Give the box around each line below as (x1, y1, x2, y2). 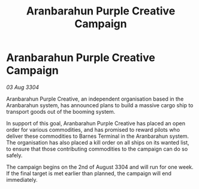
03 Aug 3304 (6, 83, 40, 91)
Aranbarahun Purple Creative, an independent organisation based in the (6, 95, 184, 102)
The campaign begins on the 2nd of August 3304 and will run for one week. (6, 163, 194, 170)
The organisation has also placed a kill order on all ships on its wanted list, (6, 138, 190, 146)
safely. (6, 152, 23, 159)
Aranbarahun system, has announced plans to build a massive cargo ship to (6, 101, 194, 109)
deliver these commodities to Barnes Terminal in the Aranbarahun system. (6, 132, 189, 140)
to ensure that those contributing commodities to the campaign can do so (6, 145, 188, 152)
